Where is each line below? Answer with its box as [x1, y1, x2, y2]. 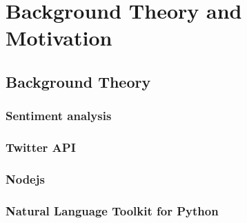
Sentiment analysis [6, 107, 112, 124]
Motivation [6, 23, 112, 52]
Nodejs [6, 170, 45, 187]
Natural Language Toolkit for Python [6, 202, 219, 219]
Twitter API [6, 139, 76, 156]
